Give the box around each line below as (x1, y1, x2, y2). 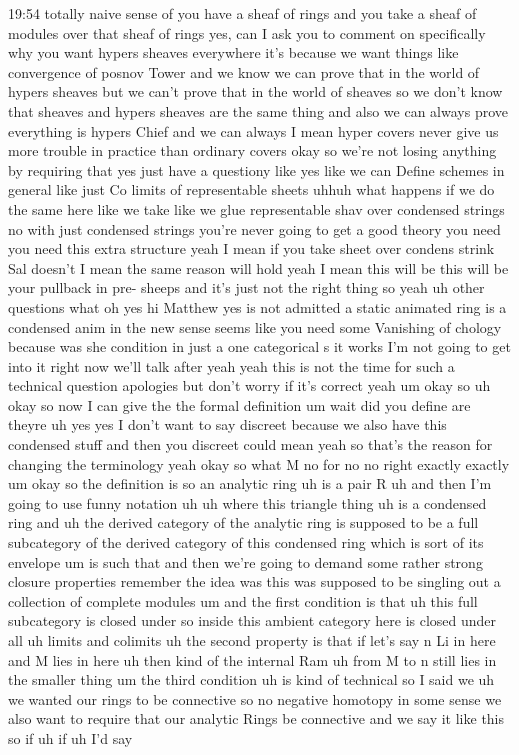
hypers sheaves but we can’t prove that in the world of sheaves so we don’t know (8, 81, 503, 102)
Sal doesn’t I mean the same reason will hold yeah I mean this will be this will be (8, 257, 509, 278)
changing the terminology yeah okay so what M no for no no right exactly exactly (8, 453, 510, 474)
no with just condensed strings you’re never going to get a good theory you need (8, 218, 501, 239)
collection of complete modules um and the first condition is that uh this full (8, 590, 478, 611)
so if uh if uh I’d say (8, 727, 133, 748)
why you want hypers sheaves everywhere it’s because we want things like (8, 42, 459, 63)
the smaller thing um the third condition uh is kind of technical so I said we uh (8, 669, 495, 690)
